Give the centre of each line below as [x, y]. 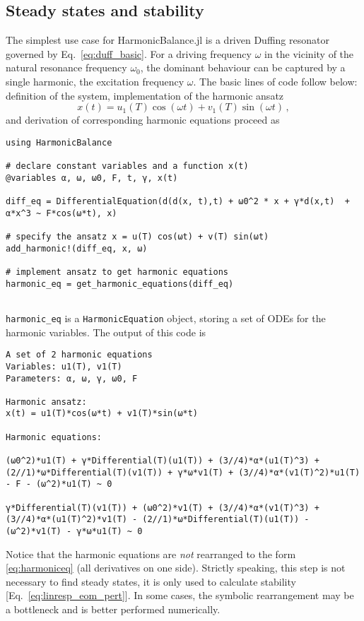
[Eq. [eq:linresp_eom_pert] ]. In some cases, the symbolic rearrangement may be [180, 595]
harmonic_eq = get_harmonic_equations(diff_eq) [120, 284]
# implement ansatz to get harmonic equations [117, 272]
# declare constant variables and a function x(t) [127, 166]
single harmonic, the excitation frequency [95, 81]
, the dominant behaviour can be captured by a [243, 67]
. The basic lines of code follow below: [275, 81]
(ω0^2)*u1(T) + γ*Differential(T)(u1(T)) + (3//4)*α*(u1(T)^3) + [163, 461]
